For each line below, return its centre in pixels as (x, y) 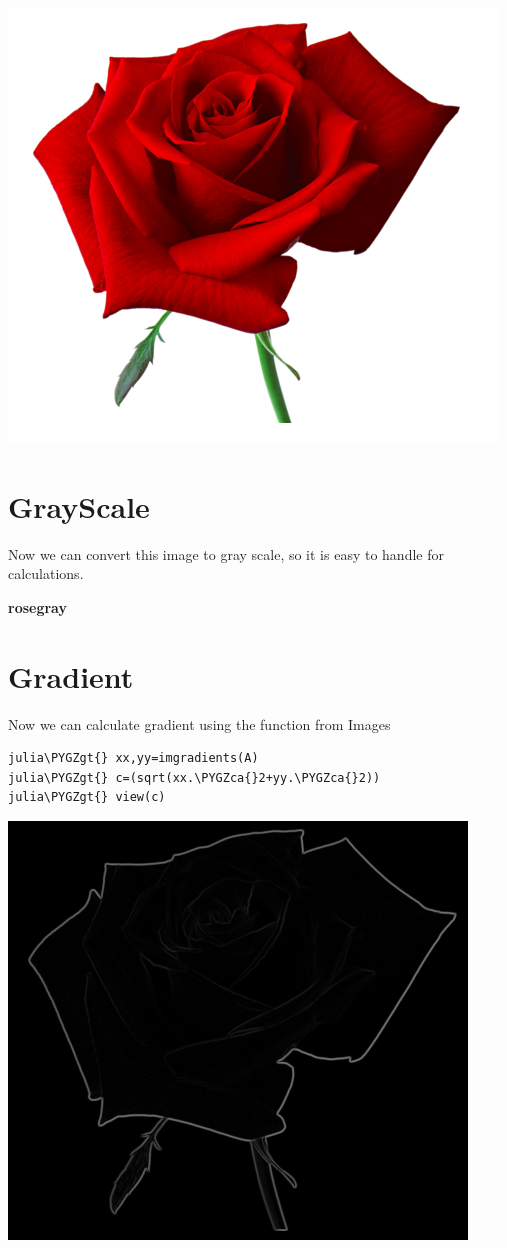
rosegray (37, 606)
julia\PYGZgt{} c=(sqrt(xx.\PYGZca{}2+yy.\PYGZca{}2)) (194, 777)
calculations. (46, 573)
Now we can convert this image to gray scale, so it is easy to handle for (226, 553)
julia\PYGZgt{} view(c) (87, 797)
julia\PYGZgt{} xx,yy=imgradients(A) (133, 758)
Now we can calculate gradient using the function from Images (199, 723)
